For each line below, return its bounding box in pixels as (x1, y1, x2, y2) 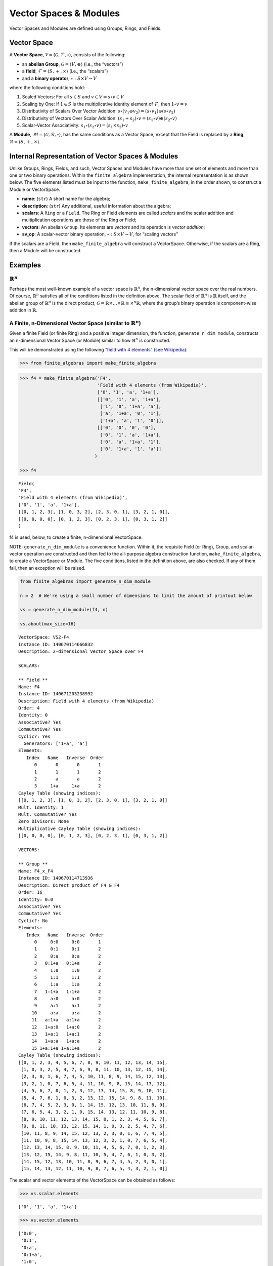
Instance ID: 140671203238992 (18, 691, 94, 697)
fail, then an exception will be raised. (9, 565, 86, 571)
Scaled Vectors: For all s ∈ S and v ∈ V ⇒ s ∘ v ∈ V (22, 94, 124, 100)
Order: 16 (18, 889, 42, 895)
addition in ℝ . (9, 307, 38, 313)
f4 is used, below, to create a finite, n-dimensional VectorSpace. (9, 534, 143, 540)
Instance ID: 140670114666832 (18, 641, 94, 647)
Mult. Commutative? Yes (18, 811, 77, 817)
